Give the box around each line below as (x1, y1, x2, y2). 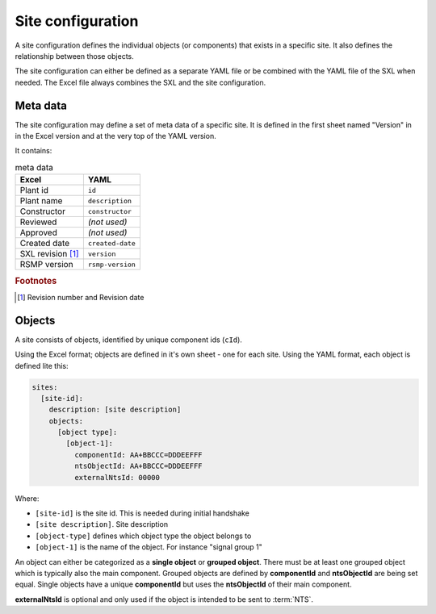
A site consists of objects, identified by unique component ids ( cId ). (15, 335, 242, 345)
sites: (31, 382, 58, 391)
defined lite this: (15, 361, 69, 370)
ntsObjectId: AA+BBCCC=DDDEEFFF (73, 462, 203, 471)
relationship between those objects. (15, 51, 135, 61)
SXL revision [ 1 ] (19, 249, 80, 260)
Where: (15, 493, 40, 503)
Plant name (19, 195, 63, 207)
